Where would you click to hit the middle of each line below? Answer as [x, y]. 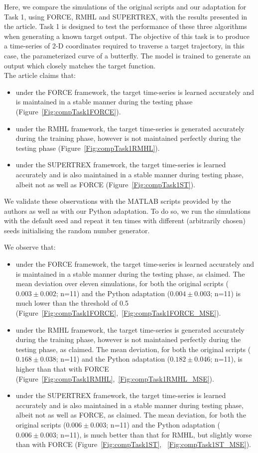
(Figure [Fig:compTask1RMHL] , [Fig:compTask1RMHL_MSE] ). [115, 378]
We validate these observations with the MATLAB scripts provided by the [118, 201]
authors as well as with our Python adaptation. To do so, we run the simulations [128, 211]
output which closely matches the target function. [80, 65]
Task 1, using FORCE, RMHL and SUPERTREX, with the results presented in [126, 16]
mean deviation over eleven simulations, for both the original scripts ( [122, 283]
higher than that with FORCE [62, 369]
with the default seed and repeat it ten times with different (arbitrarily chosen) [125, 221]
